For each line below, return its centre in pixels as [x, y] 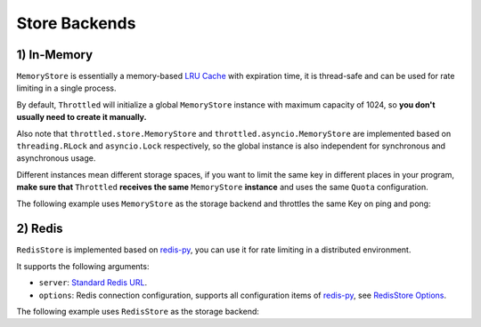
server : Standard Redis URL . [93, 283]
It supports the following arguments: [83, 266]
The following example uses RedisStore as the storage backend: [138, 312]
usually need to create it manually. [82, 117]
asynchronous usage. [56, 158]
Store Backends [76, 23]
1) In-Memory [55, 55]
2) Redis [40, 229]
